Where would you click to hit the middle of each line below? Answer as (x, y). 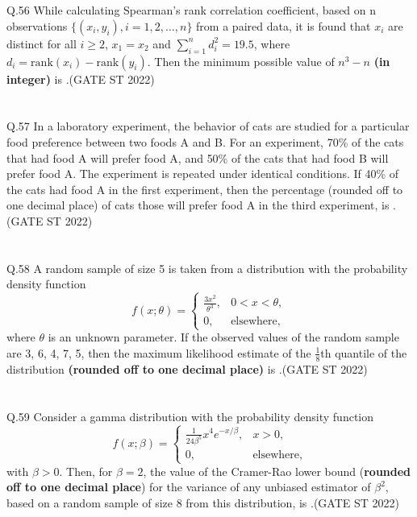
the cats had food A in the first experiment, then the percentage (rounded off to (205, 189)
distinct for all (42, 43)
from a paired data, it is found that (284, 25)
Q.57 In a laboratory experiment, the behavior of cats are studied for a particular (208, 126)
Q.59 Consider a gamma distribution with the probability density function (190, 416)
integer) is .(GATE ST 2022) (81, 79)
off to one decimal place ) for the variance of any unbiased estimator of (189, 487)
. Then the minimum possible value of (241, 61)
